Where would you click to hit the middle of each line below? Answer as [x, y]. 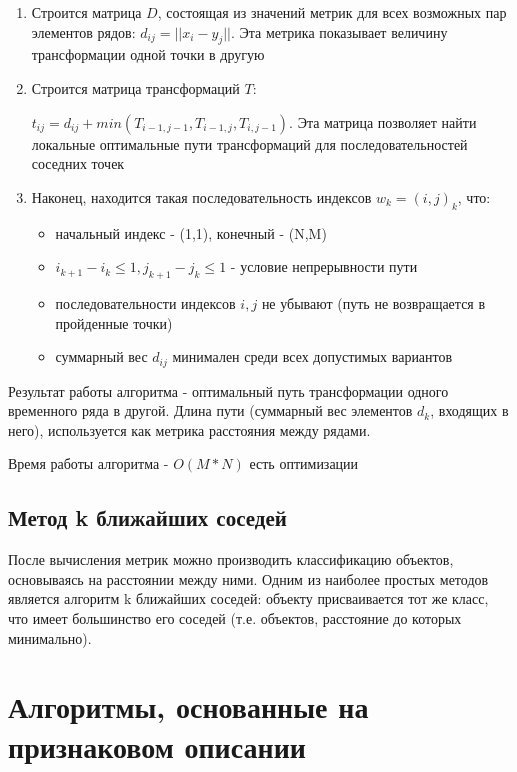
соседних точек [78, 163]
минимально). [50, 637]
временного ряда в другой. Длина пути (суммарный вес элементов [210, 410]
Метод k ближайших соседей [147, 517]
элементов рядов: [83, 31]
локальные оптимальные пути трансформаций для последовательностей [249, 143]
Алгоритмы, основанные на [188, 706]
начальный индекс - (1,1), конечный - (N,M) [191, 232]
